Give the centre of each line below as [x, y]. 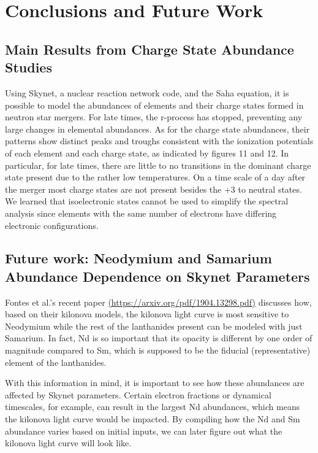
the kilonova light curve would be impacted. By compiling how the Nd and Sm [153, 419]
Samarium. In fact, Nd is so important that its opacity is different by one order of [159, 338]
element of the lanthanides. [56, 362]
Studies [28, 67]
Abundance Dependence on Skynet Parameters [157, 276]
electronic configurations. [52, 225]
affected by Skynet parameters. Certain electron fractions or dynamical [138, 394]
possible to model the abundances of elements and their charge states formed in [154, 105]
